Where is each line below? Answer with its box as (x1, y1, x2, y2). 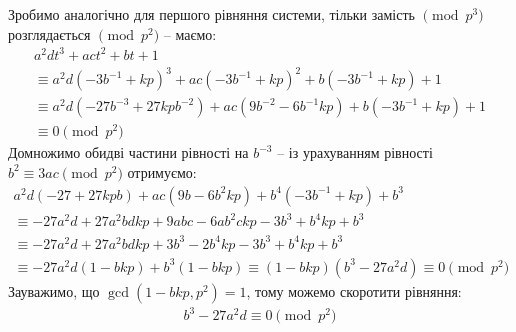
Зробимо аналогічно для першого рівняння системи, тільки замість (8, 4, 415, 24)
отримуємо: (127, 161, 197, 182)
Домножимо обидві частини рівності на (8, 142, 249, 163)
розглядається (8, 23, 91, 44)
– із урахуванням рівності (277, 142, 433, 163)
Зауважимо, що (8, 280, 100, 301)
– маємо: (163, 23, 217, 44)
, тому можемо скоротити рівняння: (246, 280, 462, 301)
